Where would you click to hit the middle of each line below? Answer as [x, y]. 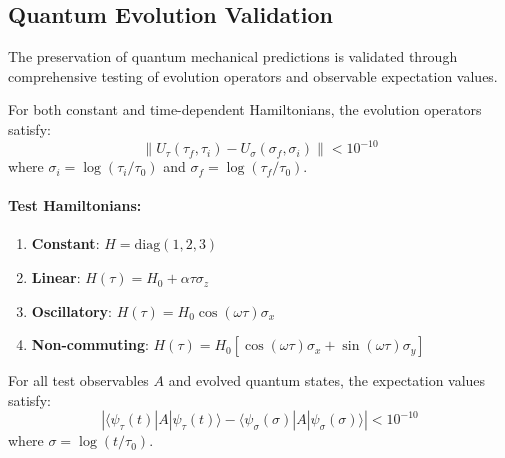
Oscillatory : [71, 310]
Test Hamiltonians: [75, 205]
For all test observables [78, 380]
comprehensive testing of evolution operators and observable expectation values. [253, 75]
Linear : [56, 277]
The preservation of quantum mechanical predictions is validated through [233, 56]
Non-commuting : [90, 344]
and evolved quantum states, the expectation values [327, 380]
